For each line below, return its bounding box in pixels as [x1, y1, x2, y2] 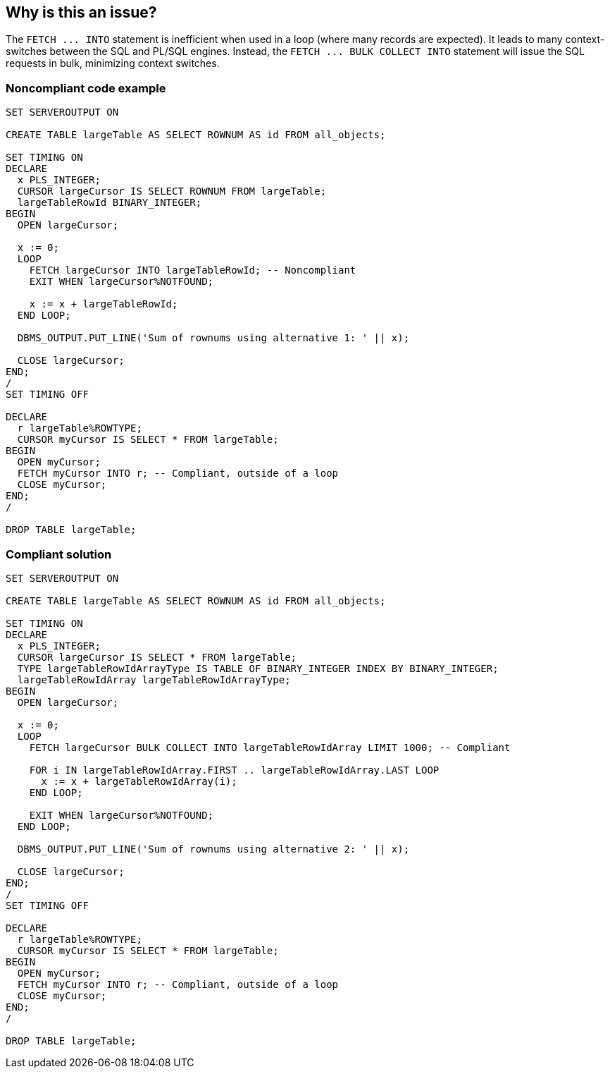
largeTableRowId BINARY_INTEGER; [17, 197, 202, 209]
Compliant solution [6, 547, 112, 561]
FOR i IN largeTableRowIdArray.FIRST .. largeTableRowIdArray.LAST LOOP [29, 764, 440, 776]
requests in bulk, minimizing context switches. [6, 57, 220, 70]
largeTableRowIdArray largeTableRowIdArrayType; [17, 673, 291, 685]
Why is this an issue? [6, 4, 157, 21]
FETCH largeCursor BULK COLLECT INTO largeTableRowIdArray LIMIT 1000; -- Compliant [29, 741, 511, 753]
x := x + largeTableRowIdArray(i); [41, 775, 237, 787]
